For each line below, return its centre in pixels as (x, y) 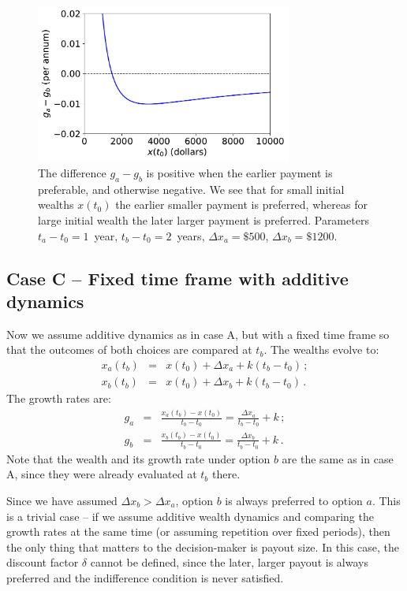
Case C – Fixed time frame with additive (177, 278)
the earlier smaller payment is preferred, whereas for (241, 204)
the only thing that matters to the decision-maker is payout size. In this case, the (203, 546)
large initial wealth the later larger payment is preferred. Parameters (203, 220)
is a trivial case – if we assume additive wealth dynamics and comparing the (190, 516)
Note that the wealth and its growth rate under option (138, 458)
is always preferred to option (294, 501)
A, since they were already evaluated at (102, 474)
